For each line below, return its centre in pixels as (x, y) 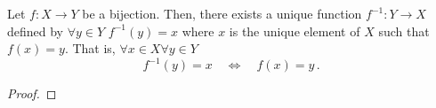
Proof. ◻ (32, 93)
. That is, (90, 48)
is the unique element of (295, 31)
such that (404, 31)
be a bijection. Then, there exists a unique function (222, 13)
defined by (36, 31)
